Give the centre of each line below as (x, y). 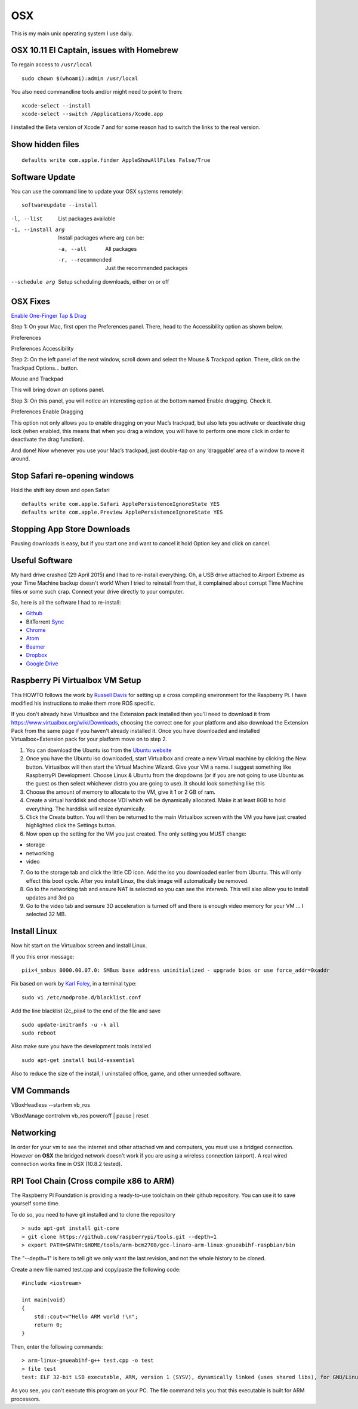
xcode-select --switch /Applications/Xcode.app (92, 114)
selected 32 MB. (46, 914)
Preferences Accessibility (42, 348)
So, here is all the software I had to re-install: (66, 602)
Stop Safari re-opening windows (72, 476)
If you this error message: (43, 956)
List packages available (87, 219)
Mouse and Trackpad (37, 379)
